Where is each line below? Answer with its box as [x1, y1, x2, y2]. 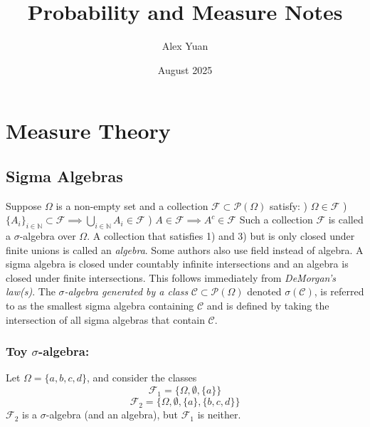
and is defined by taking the [206, 298, 329, 313]
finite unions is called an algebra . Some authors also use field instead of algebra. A [6, 242, 364, 257]
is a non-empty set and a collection [55, 198, 208, 213]
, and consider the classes [87, 370, 197, 385]
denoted [247, 284, 282, 299]
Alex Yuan [162, 38, 208, 53]
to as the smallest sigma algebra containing [6, 298, 194, 313]
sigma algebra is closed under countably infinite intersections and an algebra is [6, 256, 349, 271]
